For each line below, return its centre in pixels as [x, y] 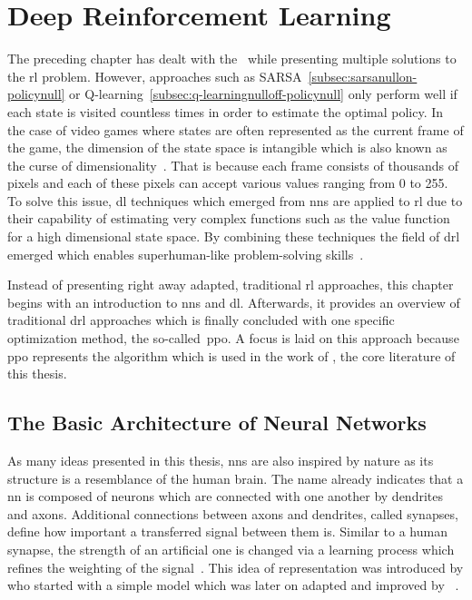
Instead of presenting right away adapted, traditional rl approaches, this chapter [231, 285]
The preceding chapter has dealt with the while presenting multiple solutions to [232, 59]
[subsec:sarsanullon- [363, 76]
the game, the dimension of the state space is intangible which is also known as [227, 148]
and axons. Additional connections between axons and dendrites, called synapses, [233, 513]
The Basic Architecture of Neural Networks [217, 423]
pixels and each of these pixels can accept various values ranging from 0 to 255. [228, 183]
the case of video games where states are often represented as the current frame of [236, 129]
